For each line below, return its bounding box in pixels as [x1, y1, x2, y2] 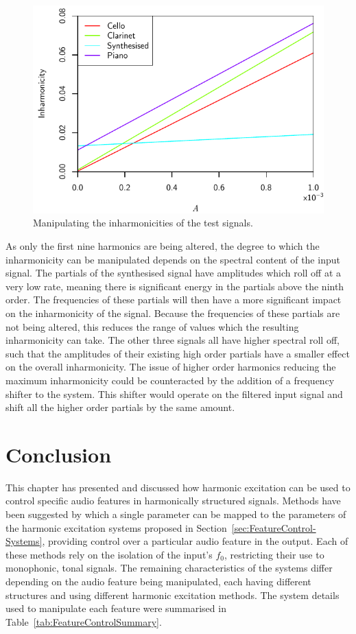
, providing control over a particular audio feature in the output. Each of [42, 534, 348, 548]
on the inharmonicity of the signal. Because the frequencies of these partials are [5, 306, 340, 320]
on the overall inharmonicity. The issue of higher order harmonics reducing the [5, 360, 336, 374]
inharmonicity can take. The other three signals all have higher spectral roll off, [5, 333, 340, 347]
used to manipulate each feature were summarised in [5, 601, 226, 615]
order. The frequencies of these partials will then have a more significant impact [5, 292, 342, 307]
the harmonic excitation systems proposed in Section [5, 520, 227, 535]
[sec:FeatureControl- [231, 520, 316, 535]
